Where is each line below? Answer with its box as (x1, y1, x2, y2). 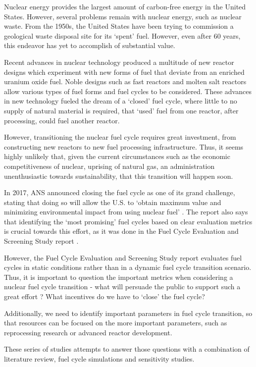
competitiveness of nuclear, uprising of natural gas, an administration (4, 160, 215, 171)
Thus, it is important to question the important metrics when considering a (4, 271, 233, 282)
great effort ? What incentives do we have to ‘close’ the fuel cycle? (4, 291, 205, 302)
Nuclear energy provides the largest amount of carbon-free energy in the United (4, 1, 246, 11)
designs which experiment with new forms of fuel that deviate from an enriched (4, 66, 245, 77)
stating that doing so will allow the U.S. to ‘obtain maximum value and (4, 197, 221, 207)
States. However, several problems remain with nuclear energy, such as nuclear (4, 11, 242, 21)
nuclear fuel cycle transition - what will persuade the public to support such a (4, 281, 241, 292)
